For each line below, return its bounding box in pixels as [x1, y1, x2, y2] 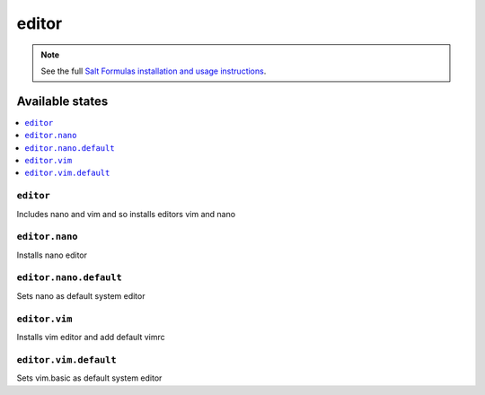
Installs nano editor [16, 250, 88, 260]
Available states [16, 93, 109, 109]
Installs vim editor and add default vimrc [16, 331, 165, 342]
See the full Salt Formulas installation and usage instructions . [40, 66, 267, 76]
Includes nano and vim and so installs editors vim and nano [16, 208, 236, 219]
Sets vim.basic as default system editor [16, 373, 163, 383]
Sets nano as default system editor [16, 290, 145, 301]
